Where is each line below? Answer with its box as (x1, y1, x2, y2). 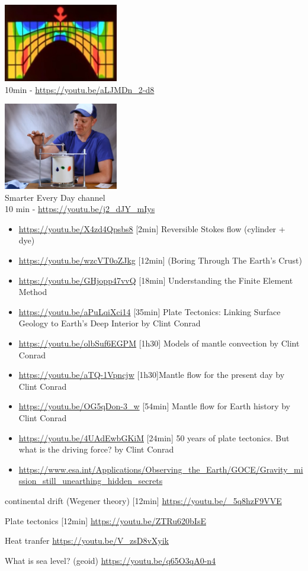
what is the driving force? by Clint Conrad (18, 443, 174, 455)
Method (18, 285, 47, 298)
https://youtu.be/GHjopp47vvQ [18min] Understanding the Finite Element (18, 274, 293, 286)
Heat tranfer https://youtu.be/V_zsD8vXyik (5, 534, 169, 547)
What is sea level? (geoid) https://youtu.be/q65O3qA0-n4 (5, 554, 216, 566)
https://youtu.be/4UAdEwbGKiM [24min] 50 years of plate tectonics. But (18, 431, 290, 444)
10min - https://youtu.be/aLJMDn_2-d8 (5, 83, 155, 95)
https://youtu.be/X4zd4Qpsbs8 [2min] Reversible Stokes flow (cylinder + (18, 222, 285, 235)
